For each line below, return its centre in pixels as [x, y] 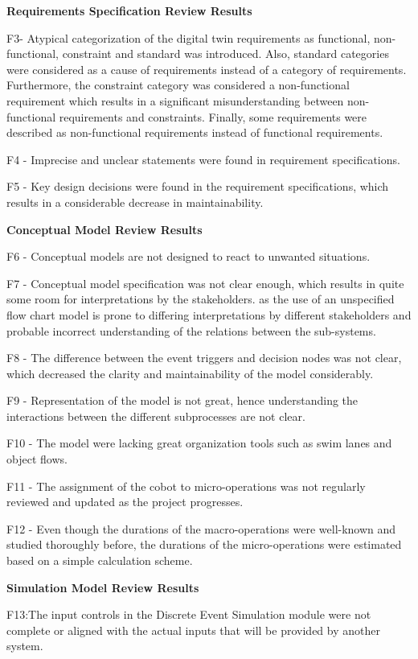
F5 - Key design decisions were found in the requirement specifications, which [198, 186]
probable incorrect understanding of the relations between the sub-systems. [191, 330]
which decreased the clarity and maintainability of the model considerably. [190, 373]
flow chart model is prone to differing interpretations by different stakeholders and [209, 314]
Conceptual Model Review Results [104, 229]
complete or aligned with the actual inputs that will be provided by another [193, 630]
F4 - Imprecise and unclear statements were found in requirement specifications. [203, 159]
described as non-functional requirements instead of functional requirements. [195, 132]
